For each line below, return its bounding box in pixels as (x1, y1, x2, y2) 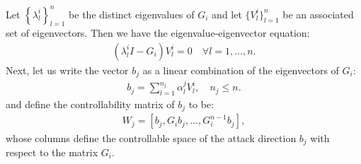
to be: (188, 97, 214, 112)
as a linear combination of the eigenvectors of (142, 62, 339, 77)
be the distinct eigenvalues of (69, 6, 195, 21)
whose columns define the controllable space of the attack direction (6, 130, 297, 145)
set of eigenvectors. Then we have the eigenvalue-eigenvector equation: (6, 25, 310, 40)
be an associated (282, 6, 354, 21)
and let (212, 6, 242, 21)
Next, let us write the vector (6, 62, 129, 77)
